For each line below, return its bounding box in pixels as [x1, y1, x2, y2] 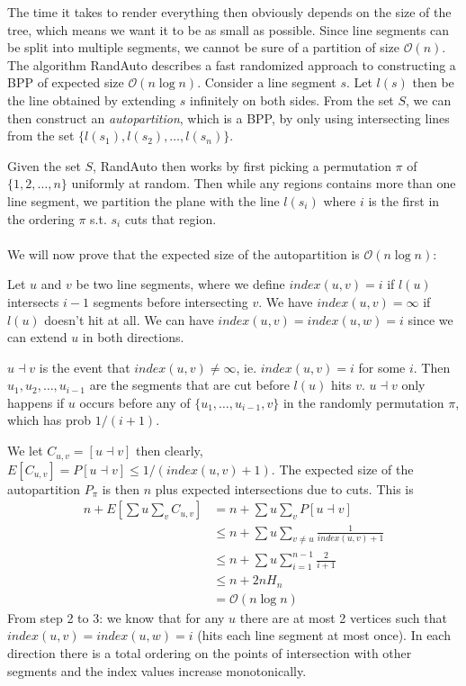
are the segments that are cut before [89, 375, 290, 394]
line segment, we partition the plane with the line [7, 191, 280, 210]
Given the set [7, 156, 81, 175]
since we [408, 310, 453, 329]
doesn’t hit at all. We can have [44, 310, 214, 329]
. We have [258, 292, 313, 311]
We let [7, 441, 43, 460]
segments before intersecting [93, 292, 248, 311]
